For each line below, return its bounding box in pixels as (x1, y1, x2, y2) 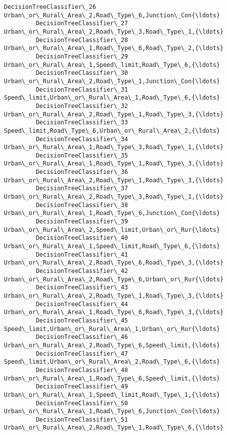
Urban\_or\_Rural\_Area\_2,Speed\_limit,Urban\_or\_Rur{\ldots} (4, 226, 220, 233)
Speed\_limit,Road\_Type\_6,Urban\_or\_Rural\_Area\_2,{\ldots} (4, 127, 220, 134)
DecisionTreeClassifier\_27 (36, 20, 128, 27)
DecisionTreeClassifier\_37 (36, 185, 128, 192)
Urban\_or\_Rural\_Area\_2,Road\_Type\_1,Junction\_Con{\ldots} (4, 77, 220, 85)
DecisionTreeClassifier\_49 (36, 383, 128, 390)
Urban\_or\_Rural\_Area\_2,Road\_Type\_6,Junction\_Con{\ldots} (4, 11, 220, 19)
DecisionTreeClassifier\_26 (4, 3, 96, 10)
